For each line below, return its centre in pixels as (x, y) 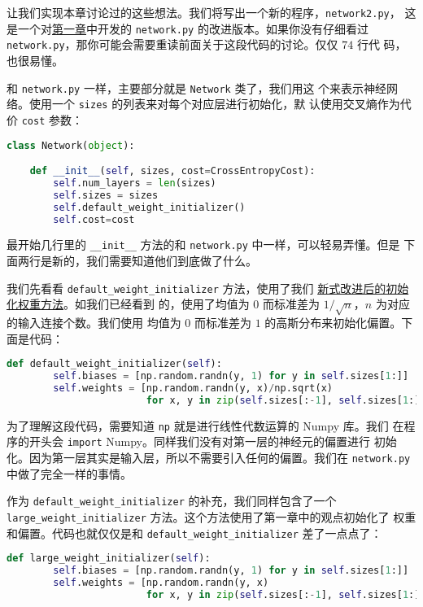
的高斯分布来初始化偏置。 (333, 323)
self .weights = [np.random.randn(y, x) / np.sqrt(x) (193, 389)
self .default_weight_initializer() (149, 207)
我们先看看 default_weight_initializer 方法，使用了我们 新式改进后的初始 (208, 288)
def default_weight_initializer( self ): (114, 364)
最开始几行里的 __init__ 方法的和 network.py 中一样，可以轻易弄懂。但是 (203, 245)
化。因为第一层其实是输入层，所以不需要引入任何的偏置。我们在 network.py (209, 458)
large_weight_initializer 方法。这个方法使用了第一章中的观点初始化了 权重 (211, 517)
